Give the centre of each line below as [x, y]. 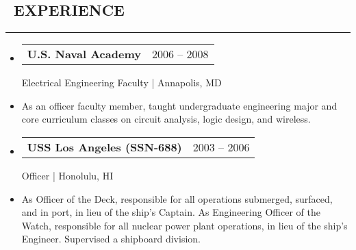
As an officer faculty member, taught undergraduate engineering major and [179, 105]
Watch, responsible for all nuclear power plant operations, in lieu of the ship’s [185, 225]
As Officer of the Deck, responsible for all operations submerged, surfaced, [177, 198]
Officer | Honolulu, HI [67, 175]
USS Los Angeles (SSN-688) [104, 147]
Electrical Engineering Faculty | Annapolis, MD [122, 83]
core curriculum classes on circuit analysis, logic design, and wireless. [166, 119]
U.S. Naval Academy [84, 54]
